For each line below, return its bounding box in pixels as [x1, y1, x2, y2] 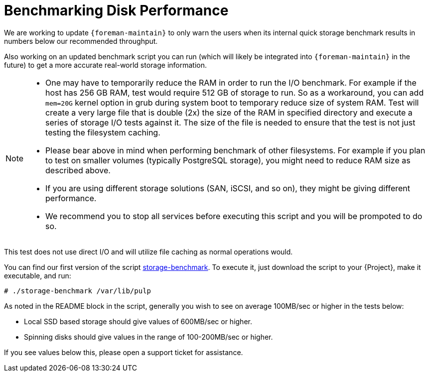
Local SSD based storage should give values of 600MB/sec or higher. [24, 317, 252, 326]
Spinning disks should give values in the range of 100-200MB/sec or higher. [24, 332, 273, 341]
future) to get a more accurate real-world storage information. [4, 60, 207, 69]
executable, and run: [4, 271, 71, 280]
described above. [45, 165, 111, 175]
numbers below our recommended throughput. [4, 36, 158, 45]
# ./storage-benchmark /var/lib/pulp [4, 286, 151, 295]
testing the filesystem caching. [45, 127, 160, 137]
